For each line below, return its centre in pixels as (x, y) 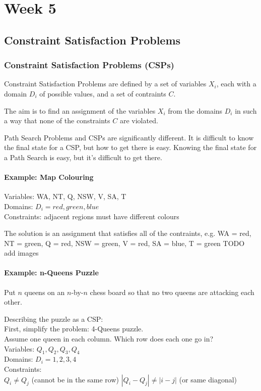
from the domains (195, 110)
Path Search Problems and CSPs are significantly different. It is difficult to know (129, 137)
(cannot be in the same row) (75, 379)
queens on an (45, 292)
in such (246, 110)
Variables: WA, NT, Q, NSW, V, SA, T (65, 196)
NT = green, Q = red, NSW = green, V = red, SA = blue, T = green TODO (124, 243)
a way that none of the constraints (57, 120)
